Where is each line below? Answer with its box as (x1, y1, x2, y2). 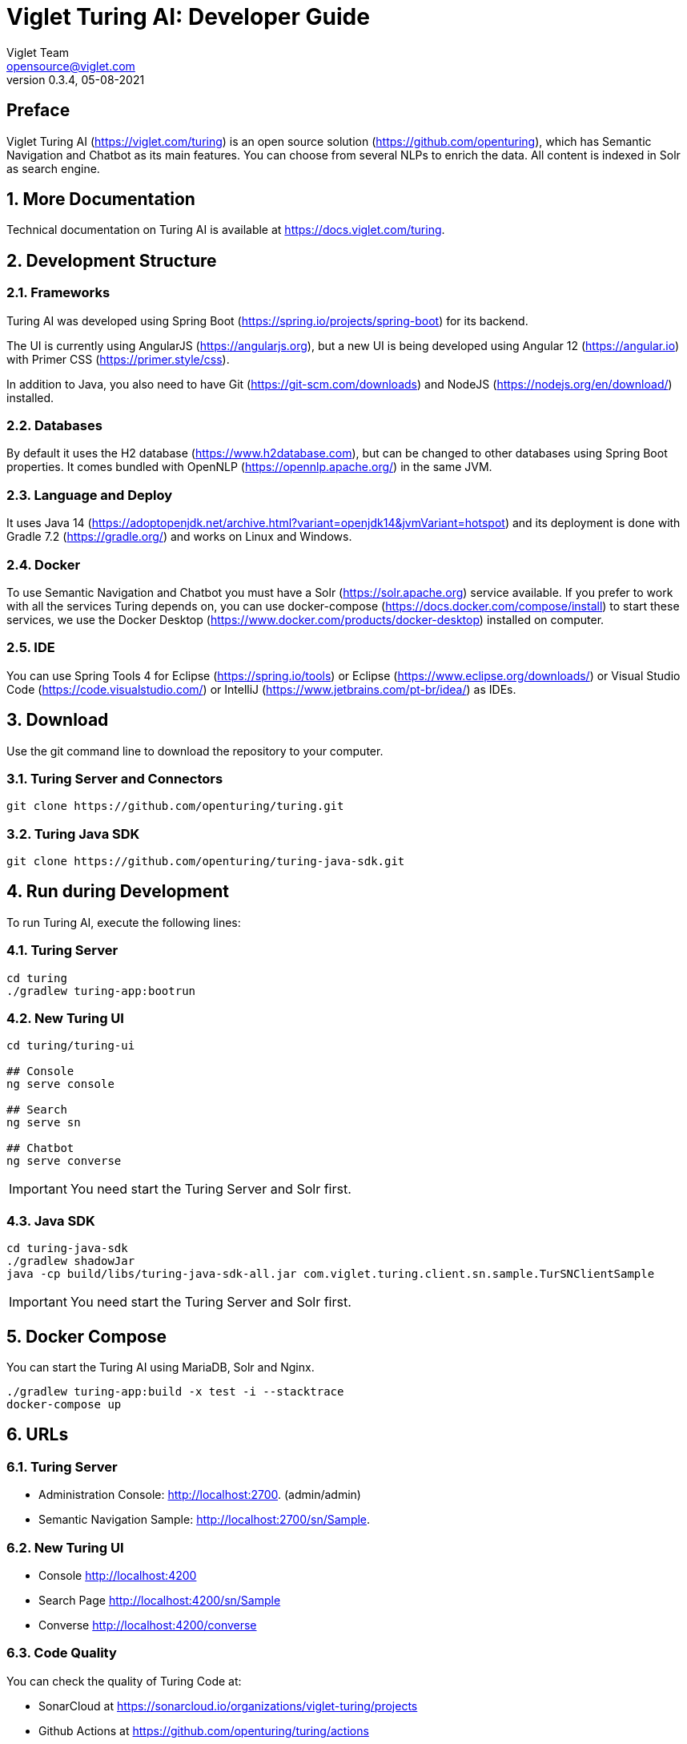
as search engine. (6, 161, 100, 175)
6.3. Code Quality (6, 1645, 117, 1661)
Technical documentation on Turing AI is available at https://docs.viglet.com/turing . (6, 223, 445, 237)
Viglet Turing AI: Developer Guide (6, 3, 370, 30)
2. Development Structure (6, 250, 217, 271)
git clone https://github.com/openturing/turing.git (6, 800, 344, 813)
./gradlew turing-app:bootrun (6, 984, 196, 997)
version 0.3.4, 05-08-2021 (6, 72, 145, 87)
